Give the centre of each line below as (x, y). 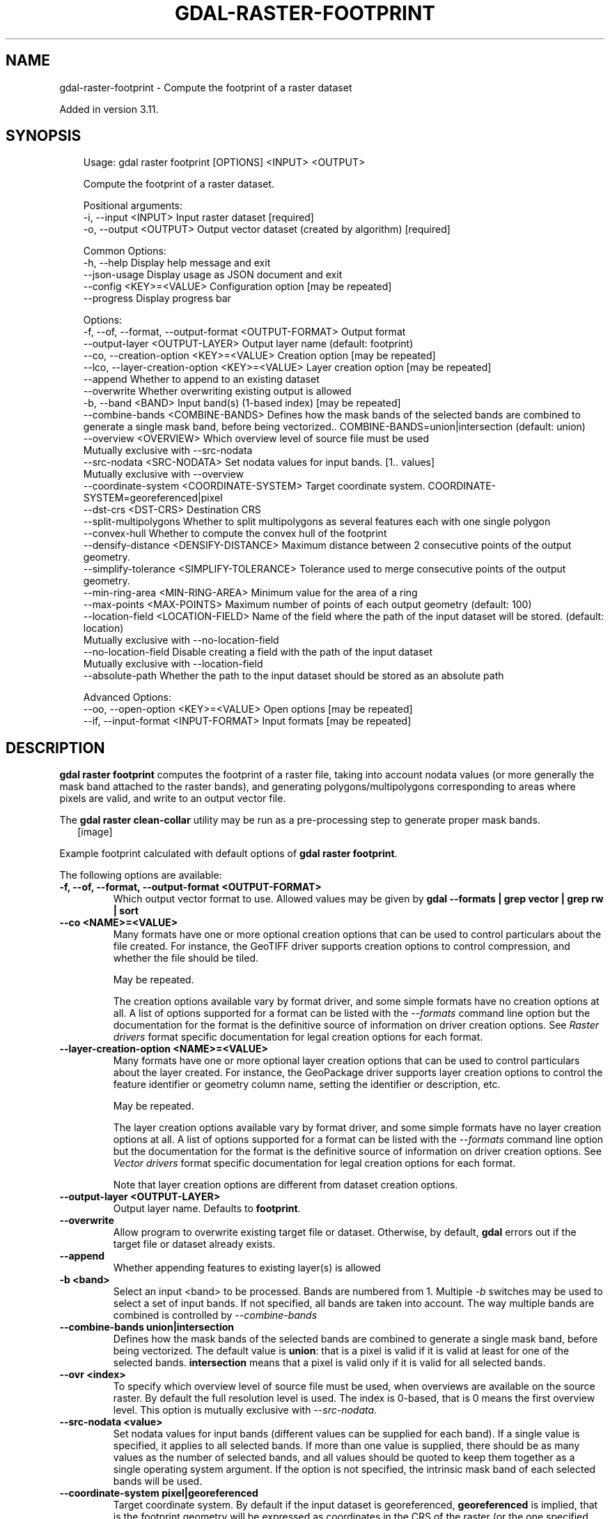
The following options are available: (141, 875)
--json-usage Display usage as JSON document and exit (213, 275)
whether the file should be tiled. (186, 958)
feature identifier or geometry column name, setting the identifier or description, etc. (307, 1085)
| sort (126, 911)
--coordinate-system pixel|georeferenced (159, 1493)
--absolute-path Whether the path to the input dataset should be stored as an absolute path (294, 676)
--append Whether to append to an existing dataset (201, 379)
